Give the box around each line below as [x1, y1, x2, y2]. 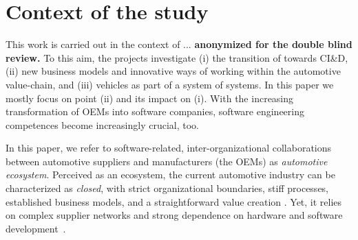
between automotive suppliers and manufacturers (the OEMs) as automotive [6, 154, 328, 168]
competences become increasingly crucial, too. [6, 117, 199, 132]
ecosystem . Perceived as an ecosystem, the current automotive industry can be [6, 167, 335, 182]
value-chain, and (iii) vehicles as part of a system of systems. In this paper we [6, 77, 334, 91]
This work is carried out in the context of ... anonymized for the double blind [6, 37, 352, 51]
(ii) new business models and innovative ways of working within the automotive [6, 64, 341, 78]
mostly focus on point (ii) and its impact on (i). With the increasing [6, 91, 294, 105]
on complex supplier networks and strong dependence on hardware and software [6, 208, 343, 222]
